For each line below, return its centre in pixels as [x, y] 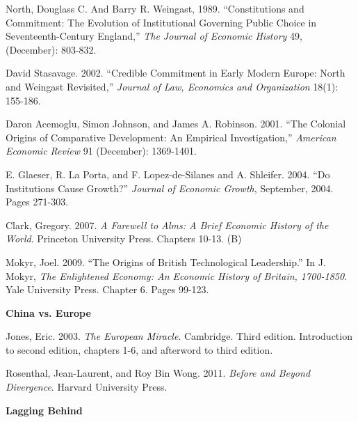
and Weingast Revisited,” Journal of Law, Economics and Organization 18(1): [172, 86]
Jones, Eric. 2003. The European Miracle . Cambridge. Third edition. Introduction [179, 336]
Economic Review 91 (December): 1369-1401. [101, 151]
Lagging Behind [44, 410]
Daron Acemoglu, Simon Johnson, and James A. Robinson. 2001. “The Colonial [176, 124]
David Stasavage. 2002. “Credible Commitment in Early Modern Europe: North [176, 73]
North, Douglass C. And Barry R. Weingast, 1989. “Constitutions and [155, 8]
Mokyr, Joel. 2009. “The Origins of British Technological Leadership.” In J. [166, 261]
